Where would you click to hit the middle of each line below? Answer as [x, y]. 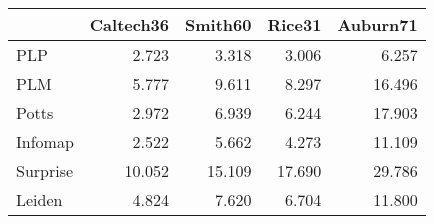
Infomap [45, 141]
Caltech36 [129, 24]
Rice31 [294, 24]
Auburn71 [377, 24]
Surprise [45, 170]
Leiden [39, 199]
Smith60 [218, 24]
